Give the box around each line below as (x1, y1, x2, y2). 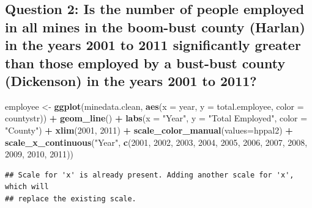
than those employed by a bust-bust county (5, 53, 286, 72)
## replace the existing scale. (5, 194, 136, 203)
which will (5, 182, 49, 192)
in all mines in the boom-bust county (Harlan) (5, 17, 305, 36)
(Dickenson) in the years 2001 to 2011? (5, 71, 257, 90)
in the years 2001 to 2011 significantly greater (5, 35, 301, 54)
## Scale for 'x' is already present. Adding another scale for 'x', (5, 170, 294, 179)
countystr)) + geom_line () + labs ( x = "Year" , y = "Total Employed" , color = (5, 112, 308, 124)
